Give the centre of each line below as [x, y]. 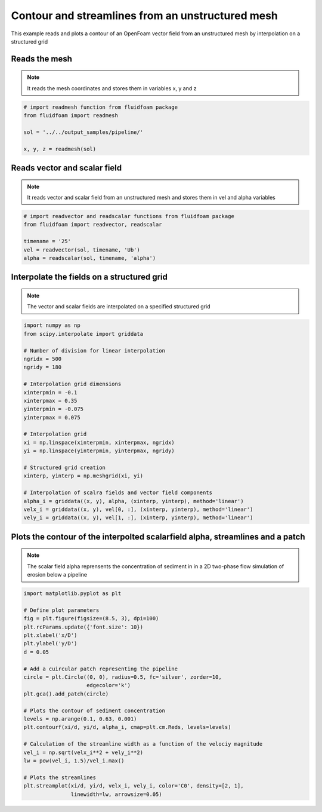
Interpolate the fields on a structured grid [89, 277]
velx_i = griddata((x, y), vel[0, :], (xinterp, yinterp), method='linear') [138, 509]
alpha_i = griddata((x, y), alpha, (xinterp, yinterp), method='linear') [134, 501]
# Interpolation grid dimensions [72, 384]
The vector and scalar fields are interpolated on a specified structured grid [119, 307]
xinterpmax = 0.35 [50, 401]
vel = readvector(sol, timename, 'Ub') [82, 250]
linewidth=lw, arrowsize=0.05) [116, 794]
